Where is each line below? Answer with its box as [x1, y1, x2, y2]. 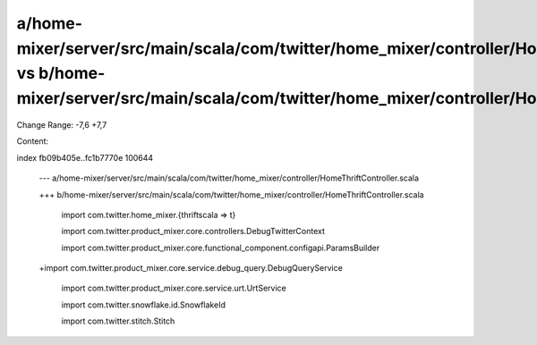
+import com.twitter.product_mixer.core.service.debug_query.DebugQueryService [38, 263, 344, 273]
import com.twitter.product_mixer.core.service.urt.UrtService [61, 282, 286, 294]
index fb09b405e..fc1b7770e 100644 [16, 152, 154, 163]
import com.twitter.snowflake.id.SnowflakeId [61, 299, 226, 310]
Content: [16, 136, 49, 147]
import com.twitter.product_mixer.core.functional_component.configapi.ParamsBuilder [61, 242, 380, 253]
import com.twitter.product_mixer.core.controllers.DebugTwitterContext [61, 226, 326, 237]
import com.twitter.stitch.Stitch [61, 316, 175, 326]
